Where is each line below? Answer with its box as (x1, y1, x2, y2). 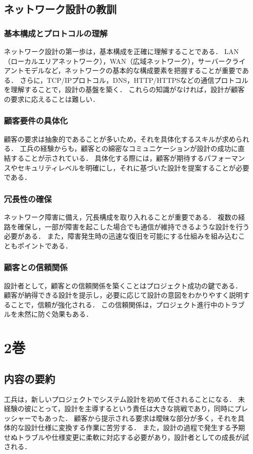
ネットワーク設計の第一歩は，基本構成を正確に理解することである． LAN (4, 46, 239, 56)
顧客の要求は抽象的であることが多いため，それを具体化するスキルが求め (4, 133, 236, 144)
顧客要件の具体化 (4, 114, 68, 127)
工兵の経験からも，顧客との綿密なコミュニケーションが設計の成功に (19, 143, 238, 153)
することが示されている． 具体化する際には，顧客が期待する (10, 152, 204, 163)
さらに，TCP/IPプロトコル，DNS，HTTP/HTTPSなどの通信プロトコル (19, 75, 249, 85)
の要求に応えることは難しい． (4, 94, 99, 104)
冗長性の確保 (4, 192, 52, 205)
